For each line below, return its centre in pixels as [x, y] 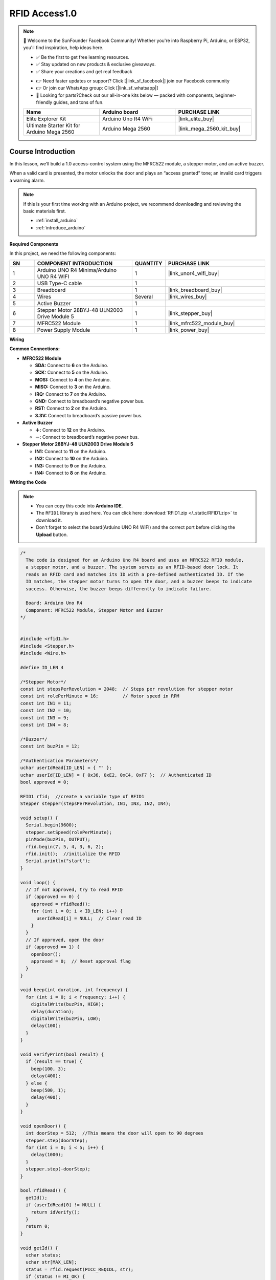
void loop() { [38, 882]
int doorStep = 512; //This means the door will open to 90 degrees [115, 1133]
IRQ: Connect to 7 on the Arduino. [71, 394]
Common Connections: [34, 349]
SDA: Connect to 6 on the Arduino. [72, 366]
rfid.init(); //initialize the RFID [73, 854]
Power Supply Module [64, 330]
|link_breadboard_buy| [195, 290]
